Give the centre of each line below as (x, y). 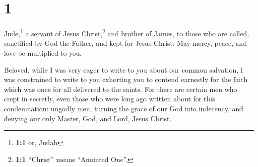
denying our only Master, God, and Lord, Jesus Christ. (88, 118)
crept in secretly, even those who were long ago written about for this (110, 99)
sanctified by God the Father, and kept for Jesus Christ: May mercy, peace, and (126, 43)
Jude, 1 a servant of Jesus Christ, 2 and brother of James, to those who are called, (127, 33)
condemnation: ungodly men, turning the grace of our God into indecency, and (124, 108)
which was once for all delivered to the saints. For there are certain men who (121, 89)
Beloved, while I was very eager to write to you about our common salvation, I (124, 69)
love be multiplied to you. (43, 52)
